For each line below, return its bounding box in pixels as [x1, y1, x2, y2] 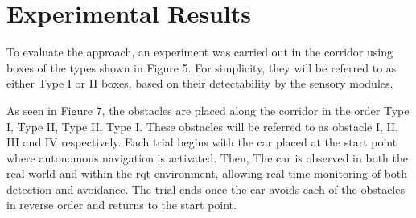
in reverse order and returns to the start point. [6, 196, 237, 213]
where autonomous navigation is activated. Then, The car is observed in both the [6, 149, 408, 166]
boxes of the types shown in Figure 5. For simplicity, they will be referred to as [6, 59, 397, 76]
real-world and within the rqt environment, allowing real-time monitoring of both [6, 165, 408, 182]
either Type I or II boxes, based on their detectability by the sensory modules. [6, 75, 393, 92]
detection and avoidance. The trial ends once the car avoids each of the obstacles [6, 180, 405, 197]
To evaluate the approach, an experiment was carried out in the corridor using [6, 43, 393, 60]
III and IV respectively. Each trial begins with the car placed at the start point [6, 134, 397, 150]
